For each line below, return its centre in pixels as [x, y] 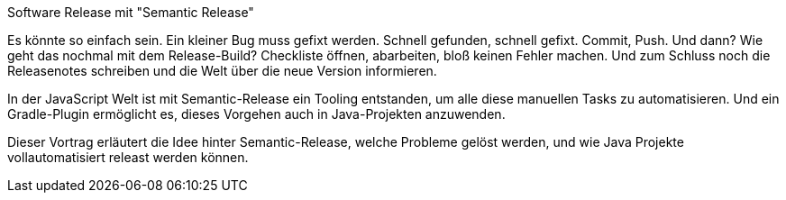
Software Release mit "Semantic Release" [131, 12]
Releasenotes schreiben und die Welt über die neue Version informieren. [222, 71]
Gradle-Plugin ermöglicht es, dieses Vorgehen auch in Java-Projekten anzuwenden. [256, 114]
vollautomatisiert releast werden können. [128, 157]
